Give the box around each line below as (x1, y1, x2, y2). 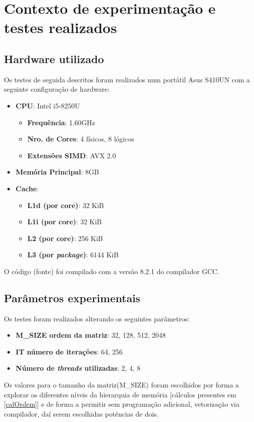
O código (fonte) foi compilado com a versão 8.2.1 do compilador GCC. (4, 266, 219, 276)
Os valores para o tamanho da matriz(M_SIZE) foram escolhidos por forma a (4, 380, 239, 390)
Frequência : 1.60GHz (27, 117, 95, 127)
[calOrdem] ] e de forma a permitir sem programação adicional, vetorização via (4, 399, 240, 409)
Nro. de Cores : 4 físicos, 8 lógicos (27, 134, 134, 144)
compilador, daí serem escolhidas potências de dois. (4, 408, 159, 419)
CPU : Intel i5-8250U (15, 100, 80, 110)
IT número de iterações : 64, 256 (15, 346, 123, 356)
